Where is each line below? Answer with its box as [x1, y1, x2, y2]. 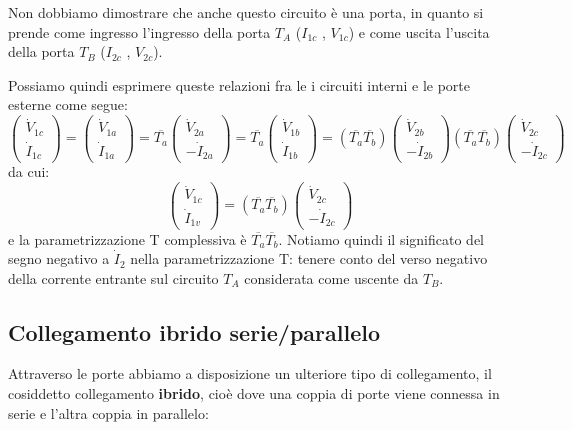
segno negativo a [8, 248, 110, 269]
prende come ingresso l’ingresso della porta [8, 21, 271, 42]
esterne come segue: [8, 94, 128, 115]
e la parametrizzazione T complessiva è [8, 228, 247, 249]
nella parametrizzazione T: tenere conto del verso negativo [130, 248, 488, 269]
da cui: [8, 161, 50, 182]
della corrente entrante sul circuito [8, 267, 219, 288]
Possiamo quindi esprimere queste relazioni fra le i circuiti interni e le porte [8, 74, 470, 95]
